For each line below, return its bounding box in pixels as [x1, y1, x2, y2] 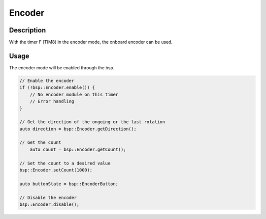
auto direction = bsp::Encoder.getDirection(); [19, 126, 136, 132]
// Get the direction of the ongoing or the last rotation [19, 119, 165, 125]
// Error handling [30, 99, 74, 104]
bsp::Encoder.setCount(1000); [19, 167, 93, 173]
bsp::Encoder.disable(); [19, 201, 80, 207]
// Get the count [19, 140, 62, 145]
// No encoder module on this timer [30, 91, 118, 97]
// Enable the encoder [19, 78, 74, 83]
